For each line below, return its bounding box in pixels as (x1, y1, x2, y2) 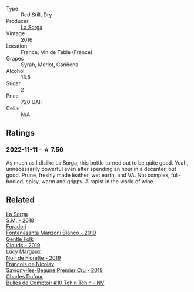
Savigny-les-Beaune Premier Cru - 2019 (6, 267, 103, 274)
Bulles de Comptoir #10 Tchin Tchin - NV (6, 279, 105, 286)
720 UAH (21, 99, 43, 105)
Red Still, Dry (21, 11, 52, 18)
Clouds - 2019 (6, 241, 41, 249)
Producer (6, 18, 29, 24)
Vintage (6, 30, 25, 37)
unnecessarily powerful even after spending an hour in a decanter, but (6, 165, 176, 172)
